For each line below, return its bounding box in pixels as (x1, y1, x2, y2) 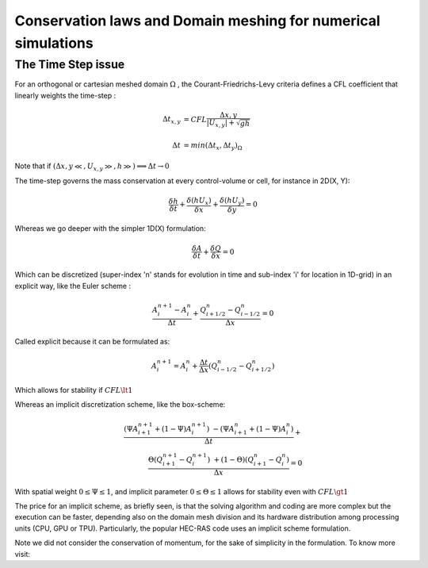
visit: (14, 549, 31, 558)
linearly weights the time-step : (14, 90, 117, 100)
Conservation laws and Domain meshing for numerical (14, 12, 380, 29)
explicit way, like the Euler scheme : (14, 281, 131, 290)
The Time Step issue (14, 57, 125, 71)
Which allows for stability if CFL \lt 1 (14, 386, 133, 395)
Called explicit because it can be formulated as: (14, 337, 170, 347)
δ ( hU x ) (186, 195, 212, 206)
